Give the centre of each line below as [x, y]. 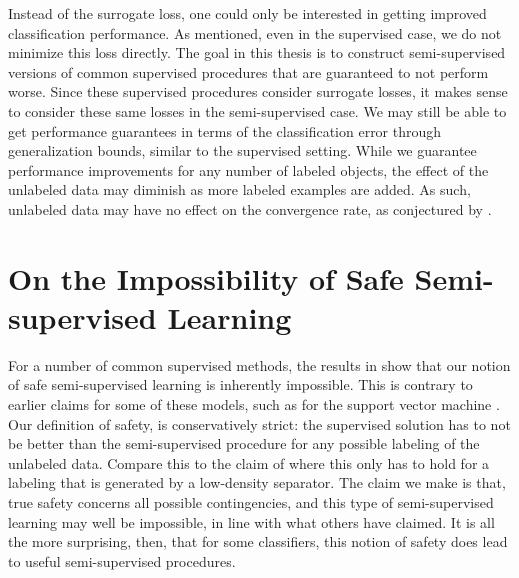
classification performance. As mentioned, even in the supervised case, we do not [255, 32]
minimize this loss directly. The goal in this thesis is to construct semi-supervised [257, 52]
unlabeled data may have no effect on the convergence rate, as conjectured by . [250, 208]
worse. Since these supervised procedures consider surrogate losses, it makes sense [258, 91]
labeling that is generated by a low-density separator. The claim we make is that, [257, 482]
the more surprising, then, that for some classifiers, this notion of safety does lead [258, 541]
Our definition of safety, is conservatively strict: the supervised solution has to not [259, 423]
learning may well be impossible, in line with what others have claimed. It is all [251, 521]
